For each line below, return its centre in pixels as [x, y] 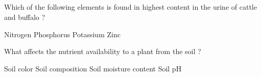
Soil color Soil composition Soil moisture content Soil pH [93, 68]
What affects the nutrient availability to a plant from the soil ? [103, 51]
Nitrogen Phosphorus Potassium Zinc [62, 34]
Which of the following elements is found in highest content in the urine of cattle [130, 7]
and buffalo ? [25, 17]
